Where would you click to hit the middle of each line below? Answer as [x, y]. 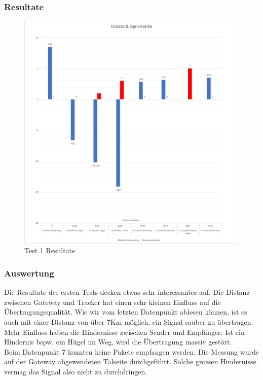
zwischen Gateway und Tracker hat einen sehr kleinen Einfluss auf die [112, 302]
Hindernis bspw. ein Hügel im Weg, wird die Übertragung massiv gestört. [118, 342]
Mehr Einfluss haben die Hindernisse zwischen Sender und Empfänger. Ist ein [124, 332]
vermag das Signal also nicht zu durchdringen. [76, 371]
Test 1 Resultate [50, 250]
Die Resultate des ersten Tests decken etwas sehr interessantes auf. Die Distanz [127, 292]
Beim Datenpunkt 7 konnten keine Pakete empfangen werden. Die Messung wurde [132, 351]
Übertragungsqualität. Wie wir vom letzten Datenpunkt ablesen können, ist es [126, 312]
